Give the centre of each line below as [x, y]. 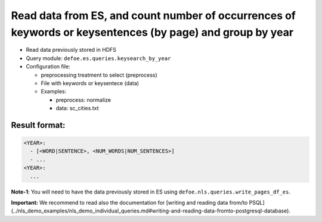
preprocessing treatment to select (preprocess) [99, 75]
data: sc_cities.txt [77, 108]
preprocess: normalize [83, 100]
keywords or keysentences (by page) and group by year [152, 32]
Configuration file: [48, 67]
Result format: [38, 125]
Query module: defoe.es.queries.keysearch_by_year [98, 58]
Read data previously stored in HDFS [71, 50]
